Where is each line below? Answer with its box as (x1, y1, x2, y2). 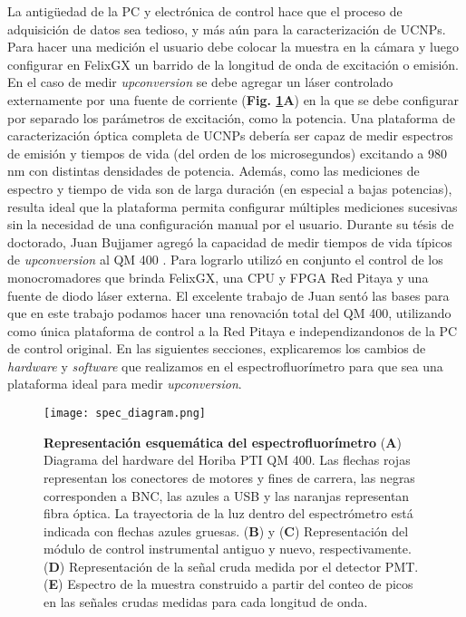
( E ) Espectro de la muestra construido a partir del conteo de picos (44, 574, 413, 593)
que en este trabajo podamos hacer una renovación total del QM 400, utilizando (7, 304, 451, 323)
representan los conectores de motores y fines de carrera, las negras (44, 468, 415, 487)
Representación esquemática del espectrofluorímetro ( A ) (44, 432, 402, 451)
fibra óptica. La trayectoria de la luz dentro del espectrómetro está (44, 504, 413, 523)
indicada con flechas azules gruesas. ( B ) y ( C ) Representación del (44, 521, 409, 540)
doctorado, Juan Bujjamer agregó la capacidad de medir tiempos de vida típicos (7, 232, 452, 251)
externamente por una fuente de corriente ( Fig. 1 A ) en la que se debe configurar (7, 90, 459, 109)
